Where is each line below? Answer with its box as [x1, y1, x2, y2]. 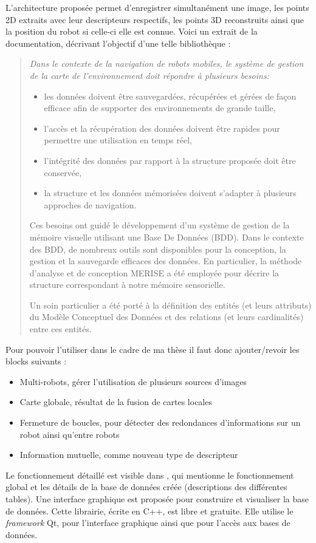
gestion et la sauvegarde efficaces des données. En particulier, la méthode [29, 254, 302, 267]
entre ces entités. [29, 323, 92, 335]
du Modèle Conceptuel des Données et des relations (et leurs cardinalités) [29, 310, 304, 323]
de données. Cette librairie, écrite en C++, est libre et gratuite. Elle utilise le [5, 504, 294, 517]
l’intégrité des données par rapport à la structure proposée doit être [44, 154, 296, 166]
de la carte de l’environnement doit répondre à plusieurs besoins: [29, 69, 269, 81]
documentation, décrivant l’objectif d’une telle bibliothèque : [5, 36, 231, 49]
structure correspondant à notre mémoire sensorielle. [29, 278, 225, 291]
